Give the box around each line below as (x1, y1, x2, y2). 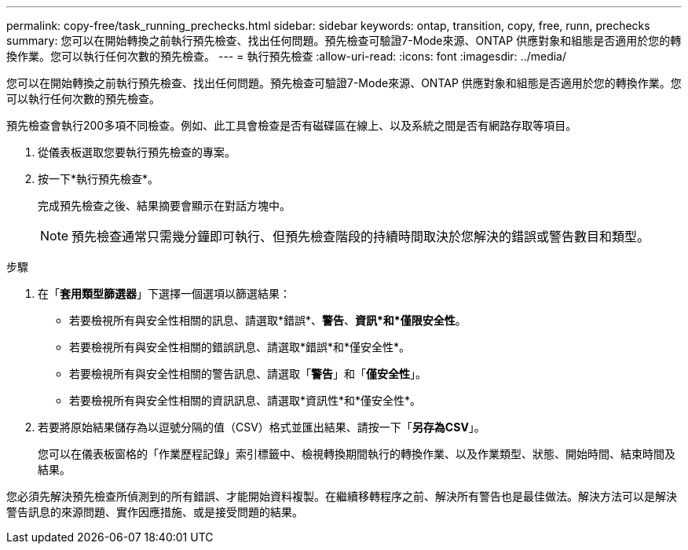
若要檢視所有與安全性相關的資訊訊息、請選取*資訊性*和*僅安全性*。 (69, 394, 422, 407)
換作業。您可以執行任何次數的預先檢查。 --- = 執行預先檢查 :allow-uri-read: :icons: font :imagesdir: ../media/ (6, 49, 567, 63)
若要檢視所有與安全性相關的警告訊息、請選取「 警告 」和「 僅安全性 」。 (69, 367, 426, 380)
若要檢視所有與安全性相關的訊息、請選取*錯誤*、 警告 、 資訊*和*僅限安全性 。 (69, 313, 467, 327)
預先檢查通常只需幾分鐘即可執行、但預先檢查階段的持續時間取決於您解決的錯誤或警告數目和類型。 (71, 229, 650, 244)
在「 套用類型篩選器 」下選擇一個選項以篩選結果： (38, 287, 291, 300)
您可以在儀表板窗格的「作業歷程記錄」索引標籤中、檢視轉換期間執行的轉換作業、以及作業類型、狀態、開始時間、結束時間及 (38, 447, 675, 460)
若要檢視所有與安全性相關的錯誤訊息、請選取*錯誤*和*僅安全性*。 (69, 340, 411, 354)
